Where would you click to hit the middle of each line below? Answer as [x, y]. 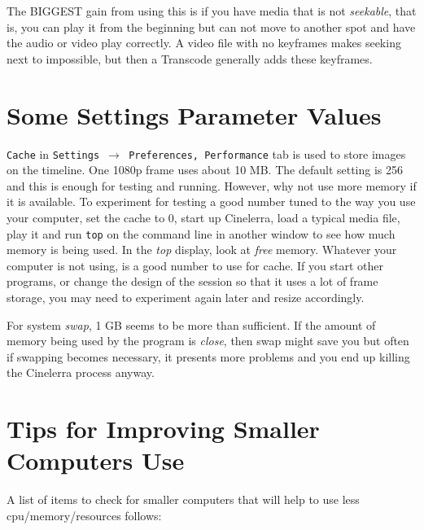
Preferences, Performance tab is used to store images [267, 153]
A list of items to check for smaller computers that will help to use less [183, 499]
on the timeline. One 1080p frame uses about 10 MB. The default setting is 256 [205, 170]
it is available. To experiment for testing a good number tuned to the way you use [211, 201]
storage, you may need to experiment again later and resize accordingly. [186, 297]
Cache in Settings [53, 153]
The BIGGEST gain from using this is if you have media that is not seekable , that [212, 11]
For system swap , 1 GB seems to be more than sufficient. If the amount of [191, 324]
